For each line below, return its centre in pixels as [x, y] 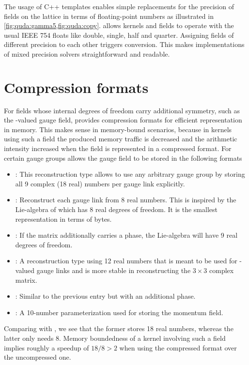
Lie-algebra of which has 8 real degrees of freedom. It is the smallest [116, 209]
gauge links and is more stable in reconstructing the [114, 270]
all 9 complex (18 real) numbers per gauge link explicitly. [100, 183]
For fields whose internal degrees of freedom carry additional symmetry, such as [122, 110]
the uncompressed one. [38, 357]
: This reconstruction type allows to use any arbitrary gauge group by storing [130, 174]
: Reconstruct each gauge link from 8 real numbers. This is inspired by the [126, 200]
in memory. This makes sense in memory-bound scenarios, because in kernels [118, 129]
